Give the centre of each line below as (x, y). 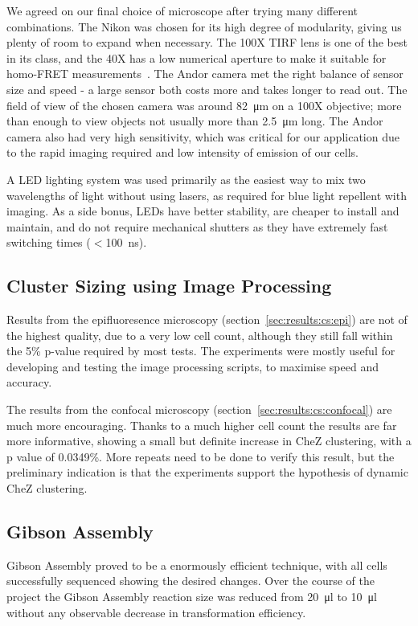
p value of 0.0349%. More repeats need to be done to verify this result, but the (201, 456)
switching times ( (49, 242)
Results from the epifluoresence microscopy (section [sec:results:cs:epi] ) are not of (207, 319)
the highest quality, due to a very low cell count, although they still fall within (200, 335)
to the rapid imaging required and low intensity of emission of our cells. (182, 152)
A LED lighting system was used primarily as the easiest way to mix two (186, 179)
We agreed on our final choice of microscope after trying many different (182, 10)
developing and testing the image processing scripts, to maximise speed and (193, 366)
